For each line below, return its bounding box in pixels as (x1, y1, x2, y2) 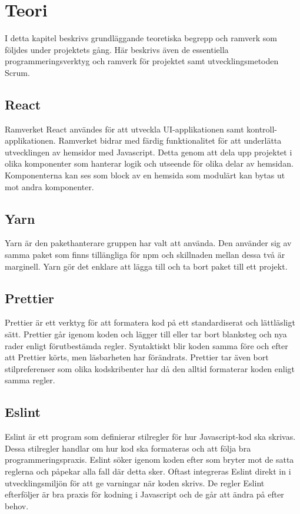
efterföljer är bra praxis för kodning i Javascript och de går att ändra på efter (5, 488, 284, 500)
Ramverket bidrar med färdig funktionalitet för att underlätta (58, 134, 282, 147)
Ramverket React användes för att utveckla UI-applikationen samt (5, 122, 244, 135)
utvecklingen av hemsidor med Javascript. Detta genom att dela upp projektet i (5, 145, 292, 158)
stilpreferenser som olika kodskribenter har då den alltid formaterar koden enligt (5, 362, 295, 374)
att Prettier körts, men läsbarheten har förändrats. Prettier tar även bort (5, 351, 269, 363)
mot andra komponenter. (5, 180, 94, 193)
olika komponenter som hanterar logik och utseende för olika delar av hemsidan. (5, 157, 294, 170)
